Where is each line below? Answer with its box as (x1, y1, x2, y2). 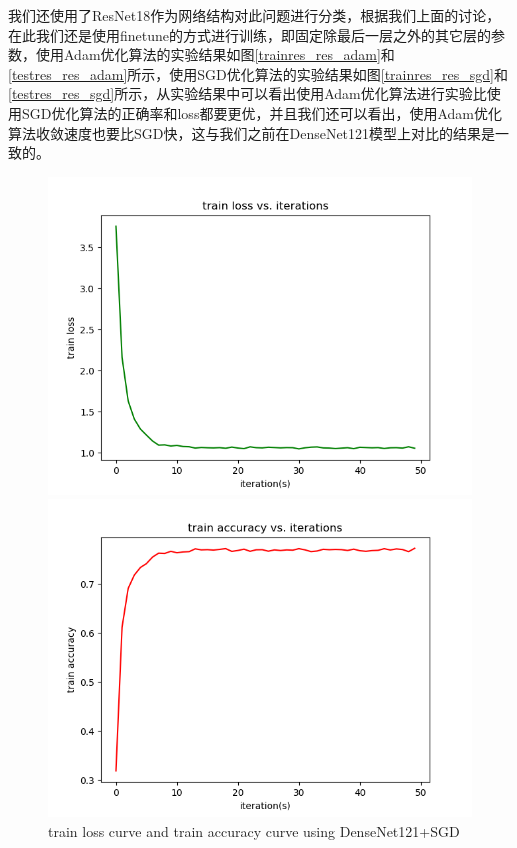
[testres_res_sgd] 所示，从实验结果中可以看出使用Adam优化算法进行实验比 (8, 83, 487, 104)
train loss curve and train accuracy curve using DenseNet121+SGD (48, 820, 460, 841)
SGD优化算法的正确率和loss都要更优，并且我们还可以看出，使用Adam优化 (21, 102, 502, 123)
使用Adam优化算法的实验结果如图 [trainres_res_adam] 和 (35, 44, 395, 65)
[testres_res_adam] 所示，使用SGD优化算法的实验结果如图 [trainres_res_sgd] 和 (8, 63, 508, 84)
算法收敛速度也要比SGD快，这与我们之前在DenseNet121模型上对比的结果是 (8, 122, 496, 143)
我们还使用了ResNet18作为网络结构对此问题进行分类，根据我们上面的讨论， (8, 5, 501, 25)
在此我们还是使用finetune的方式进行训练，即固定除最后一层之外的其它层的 (8, 24, 492, 45)
